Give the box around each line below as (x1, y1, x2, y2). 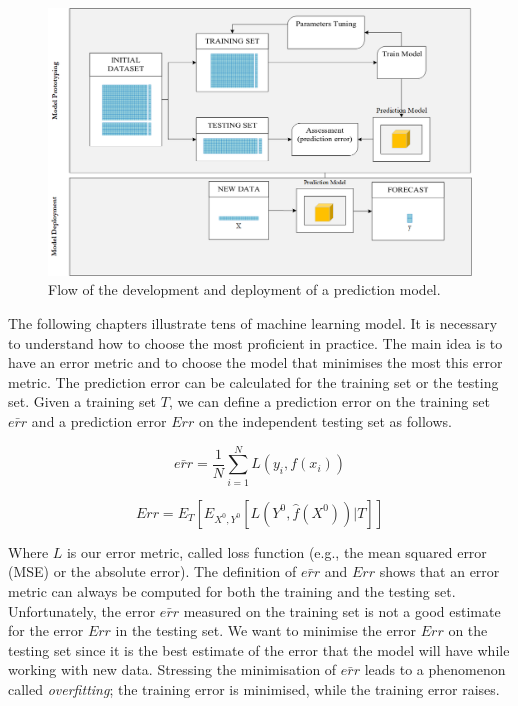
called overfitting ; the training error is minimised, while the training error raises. (8, 678, 500, 699)
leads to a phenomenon (364, 659, 506, 680)
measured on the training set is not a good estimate (183, 600, 501, 621)
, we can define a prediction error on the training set (168, 391, 491, 412)
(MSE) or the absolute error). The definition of (8, 561, 297, 582)
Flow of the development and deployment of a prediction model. (48, 279, 441, 300)
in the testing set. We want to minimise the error (115, 620, 417, 641)
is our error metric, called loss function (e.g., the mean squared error (66, 541, 487, 562)
